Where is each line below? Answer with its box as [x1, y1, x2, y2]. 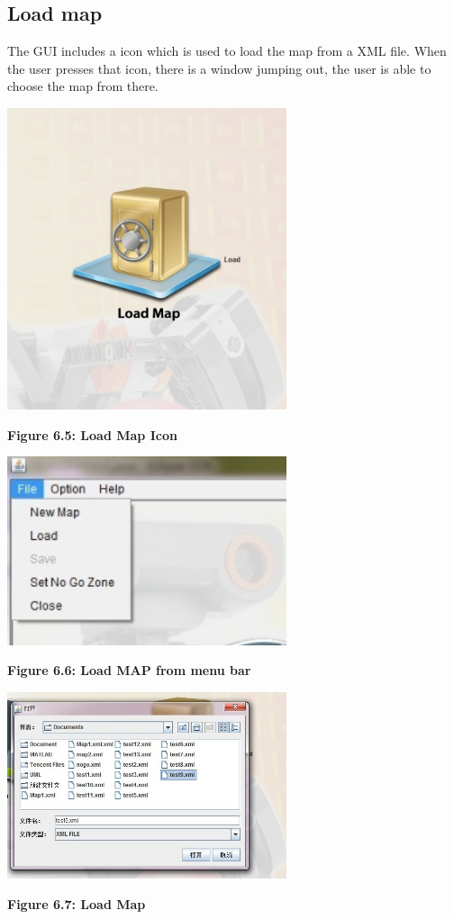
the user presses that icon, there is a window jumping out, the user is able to [7, 59, 431, 77]
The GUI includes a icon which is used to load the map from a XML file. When [7, 41, 447, 60]
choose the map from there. [7, 77, 159, 95]
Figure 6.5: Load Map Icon [7, 425, 177, 444]
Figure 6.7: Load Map [7, 895, 146, 914]
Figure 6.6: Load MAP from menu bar [7, 661, 251, 680]
